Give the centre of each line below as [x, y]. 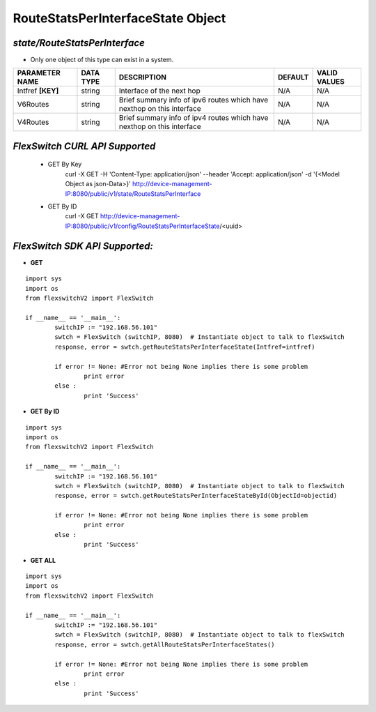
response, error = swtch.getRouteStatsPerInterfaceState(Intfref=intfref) [185, 347]
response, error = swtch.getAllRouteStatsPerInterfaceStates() [165, 644]
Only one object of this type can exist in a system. [102, 60]
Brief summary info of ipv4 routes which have [194, 118]
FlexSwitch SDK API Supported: [83, 246]
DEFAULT [293, 77]
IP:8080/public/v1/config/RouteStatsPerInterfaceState [142, 226]
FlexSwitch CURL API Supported [84, 146]
